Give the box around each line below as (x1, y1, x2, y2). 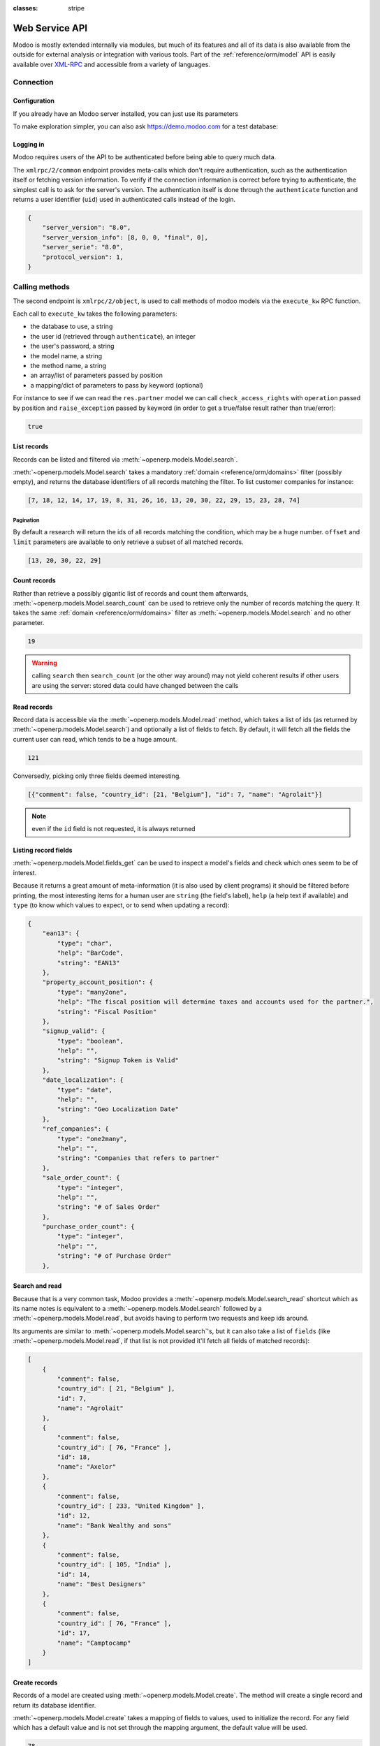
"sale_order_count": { (42, 1174, 120, 1182)
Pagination (13, 517, 40, 524)
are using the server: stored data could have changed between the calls (31, 681, 239, 689)
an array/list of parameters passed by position (30, 371, 163, 380)
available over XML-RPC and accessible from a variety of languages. (13, 60, 211, 68)
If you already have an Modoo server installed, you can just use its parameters (13, 109, 239, 118)
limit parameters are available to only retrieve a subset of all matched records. (13, 538, 244, 546)
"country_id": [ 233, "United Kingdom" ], (57, 1502, 205, 1510)
